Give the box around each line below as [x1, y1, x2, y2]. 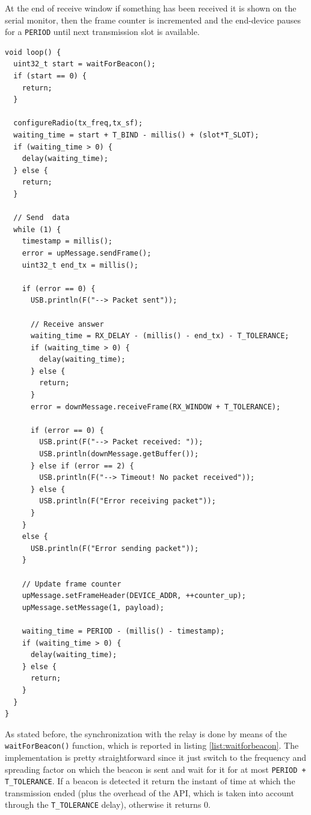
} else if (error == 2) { [30, 461, 134, 470]
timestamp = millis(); [22, 237, 112, 246]
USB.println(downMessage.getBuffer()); [39, 450, 199, 459]
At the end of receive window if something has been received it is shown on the [5, 2, 297, 14]
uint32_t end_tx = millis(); [22, 260, 138, 269]
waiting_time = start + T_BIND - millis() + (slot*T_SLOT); [13, 131, 259, 139]
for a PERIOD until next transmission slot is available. [5, 25, 200, 38]
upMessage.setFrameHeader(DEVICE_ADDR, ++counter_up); [22, 591, 246, 600]
